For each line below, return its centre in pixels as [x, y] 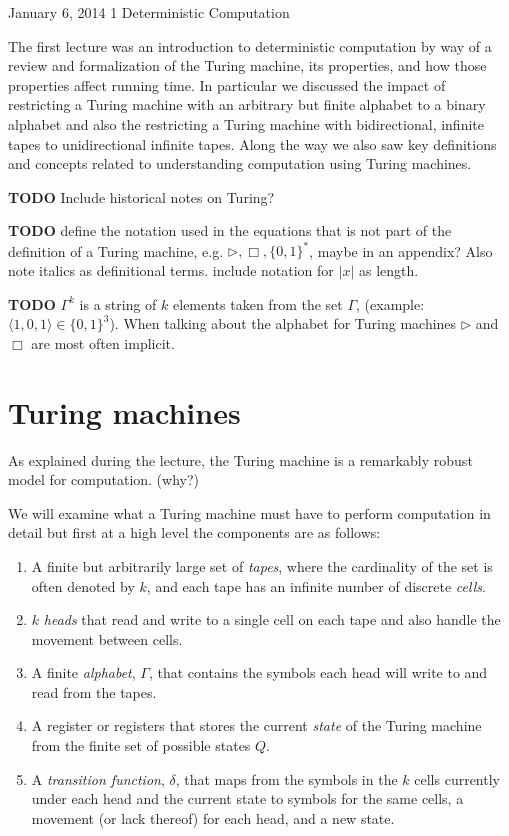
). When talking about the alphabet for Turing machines [283, 323]
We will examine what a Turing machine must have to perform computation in [249, 512]
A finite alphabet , [83, 672]
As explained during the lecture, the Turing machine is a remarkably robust [240, 459]
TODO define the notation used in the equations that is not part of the [230, 230]
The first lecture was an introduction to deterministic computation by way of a [250, 45]
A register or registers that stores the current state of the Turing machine [256, 725]
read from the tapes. [94, 691]
